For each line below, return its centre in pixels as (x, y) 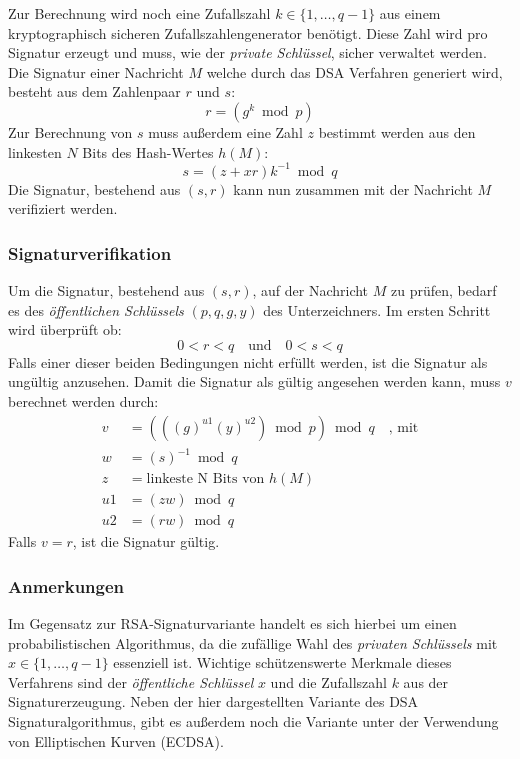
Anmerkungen (66, 585)
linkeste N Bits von (205, 479)
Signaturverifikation (90, 252)
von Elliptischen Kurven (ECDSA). (116, 740)
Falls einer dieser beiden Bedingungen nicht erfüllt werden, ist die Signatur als (248, 361)
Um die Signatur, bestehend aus (106, 290)
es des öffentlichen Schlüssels (96, 309)
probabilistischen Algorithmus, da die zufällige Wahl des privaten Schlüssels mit (253, 642)
